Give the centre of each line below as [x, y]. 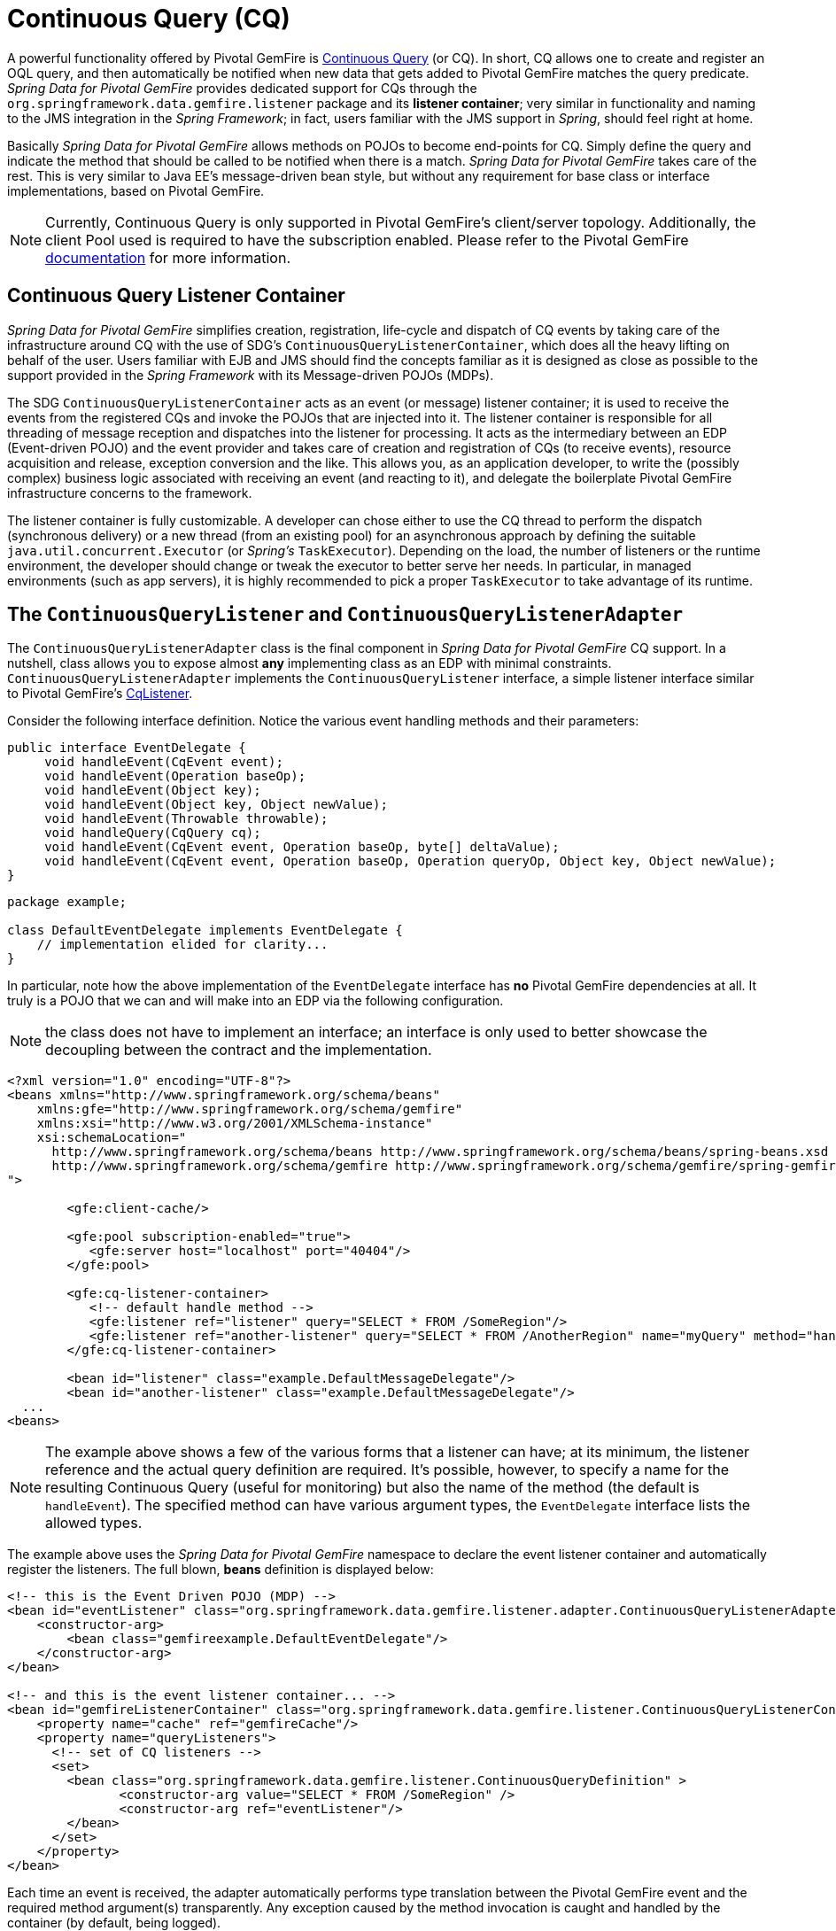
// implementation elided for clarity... [182, 945]
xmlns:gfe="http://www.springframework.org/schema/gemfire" [250, 1109]
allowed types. [94, 1523]
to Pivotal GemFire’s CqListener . [100, 694]
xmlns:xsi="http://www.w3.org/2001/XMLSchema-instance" [235, 1124]
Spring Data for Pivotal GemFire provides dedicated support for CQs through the [242, 88]
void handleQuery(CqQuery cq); [153, 833]
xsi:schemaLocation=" [112, 1138]
